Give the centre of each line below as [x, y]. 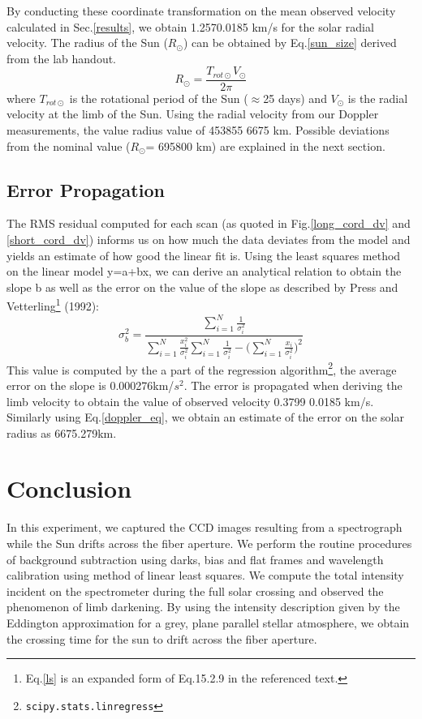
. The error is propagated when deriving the [293, 385]
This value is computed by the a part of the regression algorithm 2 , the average [202, 368]
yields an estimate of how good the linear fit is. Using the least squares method [204, 255]
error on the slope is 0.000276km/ [90, 385]
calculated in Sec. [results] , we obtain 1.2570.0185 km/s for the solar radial [190, 26]
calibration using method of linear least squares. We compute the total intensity [205, 575]
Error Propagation [86, 189]
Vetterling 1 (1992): [53, 305]
